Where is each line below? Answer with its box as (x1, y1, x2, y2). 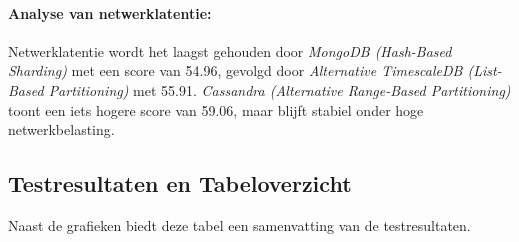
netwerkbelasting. (8, 119, 115, 140)
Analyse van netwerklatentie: (8, 2, 212, 23)
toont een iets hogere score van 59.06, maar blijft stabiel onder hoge (8, 99, 424, 120)
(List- (467, 60, 502, 81)
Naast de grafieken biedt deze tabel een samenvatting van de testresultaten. (8, 214, 471, 235)
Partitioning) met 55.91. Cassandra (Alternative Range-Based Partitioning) (48, 79, 511, 100)
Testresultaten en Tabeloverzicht (8, 168, 352, 199)
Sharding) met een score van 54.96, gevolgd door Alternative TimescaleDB (8, 60, 463, 81)
